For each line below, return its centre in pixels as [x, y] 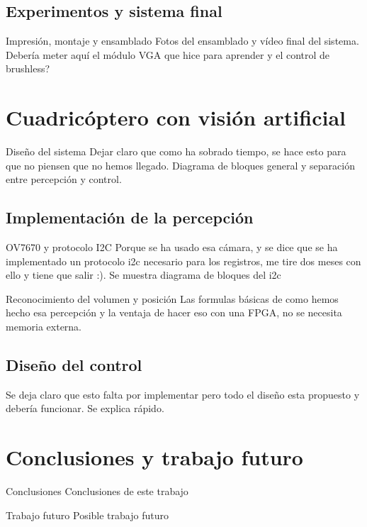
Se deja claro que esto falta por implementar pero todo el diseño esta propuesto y [183, 394]
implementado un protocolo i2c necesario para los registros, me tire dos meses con [183, 261]
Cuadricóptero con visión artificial [176, 117]
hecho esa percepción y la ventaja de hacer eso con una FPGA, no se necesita [174, 312]
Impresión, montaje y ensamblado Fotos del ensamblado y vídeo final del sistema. [182, 41]
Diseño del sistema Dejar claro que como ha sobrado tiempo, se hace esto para [176, 151]
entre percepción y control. [64, 179]
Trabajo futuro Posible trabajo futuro [87, 515]
